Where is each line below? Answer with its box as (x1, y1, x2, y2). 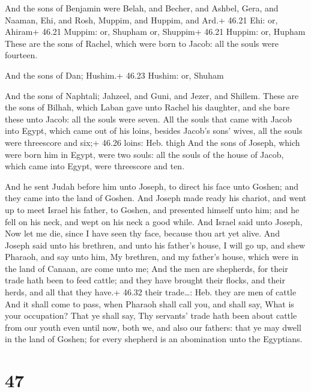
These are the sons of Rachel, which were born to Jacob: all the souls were (5, 37, 279, 49)
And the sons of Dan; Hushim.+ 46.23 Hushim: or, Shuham (5, 68, 224, 81)
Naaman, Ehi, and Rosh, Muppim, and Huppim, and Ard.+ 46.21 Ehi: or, (5, 13, 278, 26)
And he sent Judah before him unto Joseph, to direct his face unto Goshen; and (5, 179, 298, 192)
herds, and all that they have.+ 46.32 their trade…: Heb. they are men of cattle (5, 286, 297, 298)
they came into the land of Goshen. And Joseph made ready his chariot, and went (5, 191, 307, 204)
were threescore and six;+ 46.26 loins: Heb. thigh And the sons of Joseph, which (5, 136, 300, 148)
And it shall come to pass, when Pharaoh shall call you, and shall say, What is (5, 297, 294, 310)
